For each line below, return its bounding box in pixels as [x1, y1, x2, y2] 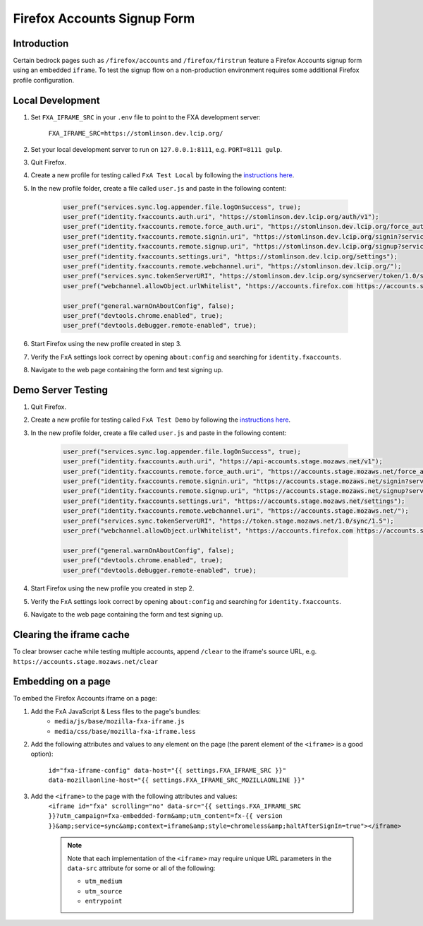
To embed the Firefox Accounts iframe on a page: [13, 694, 158, 703]
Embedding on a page [13, 675, 111, 688]
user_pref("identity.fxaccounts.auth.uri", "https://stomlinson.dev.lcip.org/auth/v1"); [63, 213, 380, 221]
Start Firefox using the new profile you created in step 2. [30, 584, 195, 593]
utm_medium [85, 877, 123, 886]
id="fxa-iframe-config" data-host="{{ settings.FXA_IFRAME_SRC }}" [48, 766, 287, 774]
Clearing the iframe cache [13, 629, 130, 641]
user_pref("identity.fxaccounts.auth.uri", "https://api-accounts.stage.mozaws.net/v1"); [63, 458, 384, 465]
